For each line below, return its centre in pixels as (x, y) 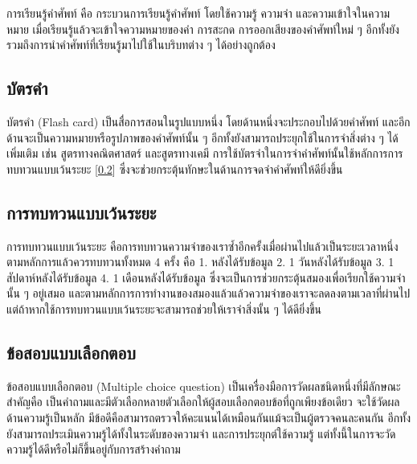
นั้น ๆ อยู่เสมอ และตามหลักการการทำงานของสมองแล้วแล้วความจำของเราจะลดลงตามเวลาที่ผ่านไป (208, 293)
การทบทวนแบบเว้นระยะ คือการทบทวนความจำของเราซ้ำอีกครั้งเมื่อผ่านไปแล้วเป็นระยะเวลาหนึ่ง (202, 246)
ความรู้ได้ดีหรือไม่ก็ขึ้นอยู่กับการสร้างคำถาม (94, 449)
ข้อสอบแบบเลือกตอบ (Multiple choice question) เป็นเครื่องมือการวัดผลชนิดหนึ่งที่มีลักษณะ (204, 386)
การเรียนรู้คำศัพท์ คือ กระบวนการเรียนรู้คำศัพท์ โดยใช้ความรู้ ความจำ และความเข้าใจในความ (198, 13)
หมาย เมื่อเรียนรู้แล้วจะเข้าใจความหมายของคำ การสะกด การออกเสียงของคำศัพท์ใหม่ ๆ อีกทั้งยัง (203, 29)
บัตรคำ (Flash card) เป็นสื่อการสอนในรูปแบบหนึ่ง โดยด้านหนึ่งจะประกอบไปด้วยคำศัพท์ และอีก (208, 121)
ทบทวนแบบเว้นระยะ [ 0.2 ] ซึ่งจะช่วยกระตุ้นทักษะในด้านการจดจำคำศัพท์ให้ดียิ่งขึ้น (175, 168)
